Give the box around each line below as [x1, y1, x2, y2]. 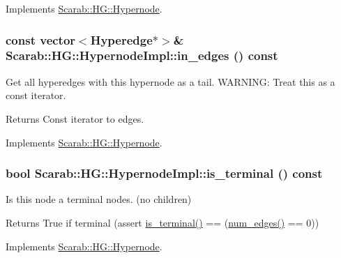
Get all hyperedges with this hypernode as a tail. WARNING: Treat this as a [6, 74, 335, 89]
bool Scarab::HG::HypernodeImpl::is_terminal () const [6, 165, 323, 182]
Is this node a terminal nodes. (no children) [6, 192, 192, 206]
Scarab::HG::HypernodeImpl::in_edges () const [6, 47, 278, 64]
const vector [6, 31, 76, 48]
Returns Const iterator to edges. [6, 111, 144, 126]
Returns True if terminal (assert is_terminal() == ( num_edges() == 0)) [6, 215, 319, 229]
